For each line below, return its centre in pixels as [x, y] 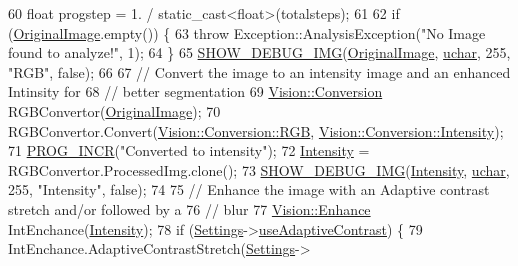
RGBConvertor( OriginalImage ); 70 [114, 110]
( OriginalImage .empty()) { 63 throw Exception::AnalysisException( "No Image [247, 32]
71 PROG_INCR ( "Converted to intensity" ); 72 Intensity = [189, 150]
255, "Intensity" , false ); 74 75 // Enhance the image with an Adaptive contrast [249, 189]
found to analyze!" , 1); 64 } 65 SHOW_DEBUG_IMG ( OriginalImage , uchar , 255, [259, 52]
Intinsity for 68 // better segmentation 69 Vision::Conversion [195, 91]
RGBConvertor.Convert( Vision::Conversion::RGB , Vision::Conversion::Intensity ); [256, 130]
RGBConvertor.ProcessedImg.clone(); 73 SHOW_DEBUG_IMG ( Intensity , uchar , [259, 169]
